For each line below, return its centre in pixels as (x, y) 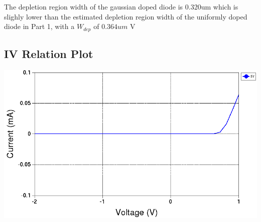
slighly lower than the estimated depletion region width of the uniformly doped (126, 16)
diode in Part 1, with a (39, 26)
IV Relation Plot (49, 54)
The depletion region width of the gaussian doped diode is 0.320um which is (121, 6)
